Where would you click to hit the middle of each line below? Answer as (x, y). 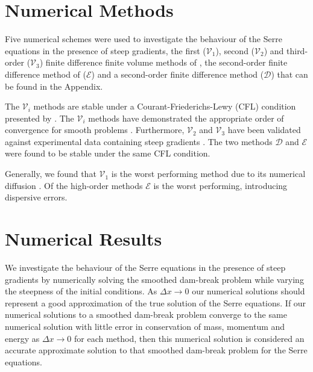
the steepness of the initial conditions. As (81, 291)
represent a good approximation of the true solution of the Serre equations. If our (156, 302)
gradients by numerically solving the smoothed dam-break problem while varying (154, 279)
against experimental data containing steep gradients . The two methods (139, 141)
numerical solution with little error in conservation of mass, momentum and (145, 326)
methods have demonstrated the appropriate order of (186, 118)
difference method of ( (46, 74)
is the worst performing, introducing (220, 185)
